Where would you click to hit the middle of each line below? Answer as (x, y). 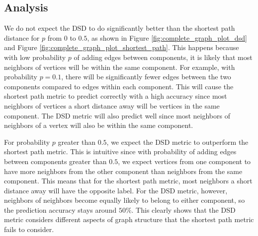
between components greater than (55, 161)
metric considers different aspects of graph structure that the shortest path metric (129, 219)
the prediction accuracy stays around (60, 209)
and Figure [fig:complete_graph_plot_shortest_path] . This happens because (122, 47)
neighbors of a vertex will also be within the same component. (99, 125)
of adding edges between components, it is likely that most (163, 57)
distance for (22, 37)
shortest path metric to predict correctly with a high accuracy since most (116, 96)
